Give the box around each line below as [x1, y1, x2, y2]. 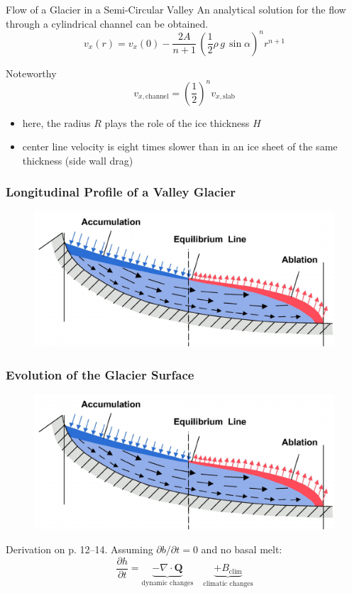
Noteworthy [6, 65, 57, 80]
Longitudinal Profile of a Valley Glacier [6, 183, 236, 201]
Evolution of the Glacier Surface [6, 365, 194, 383]
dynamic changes [141, 580, 194, 587]
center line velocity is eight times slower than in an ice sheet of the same [22, 139, 338, 154]
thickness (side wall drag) [22, 153, 133, 167]
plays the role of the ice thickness [104, 115, 250, 130]
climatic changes [203, 580, 253, 587]
